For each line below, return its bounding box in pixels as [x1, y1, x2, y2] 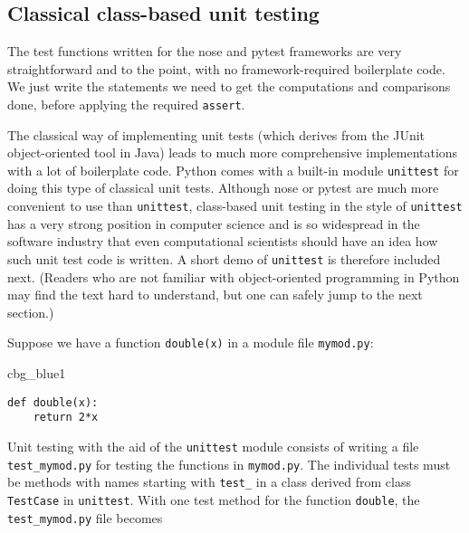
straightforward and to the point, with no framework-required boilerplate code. [7, 59, 445, 78]
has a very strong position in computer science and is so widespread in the [7, 214, 420, 233]
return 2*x [33, 411, 99, 424]
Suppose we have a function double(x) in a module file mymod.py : [7, 333, 374, 352]
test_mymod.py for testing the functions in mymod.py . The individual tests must [7, 454, 451, 473]
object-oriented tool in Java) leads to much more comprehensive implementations [7, 143, 458, 162]
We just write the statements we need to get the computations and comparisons [7, 77, 451, 96]
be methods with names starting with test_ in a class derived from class [7, 472, 411, 491]
